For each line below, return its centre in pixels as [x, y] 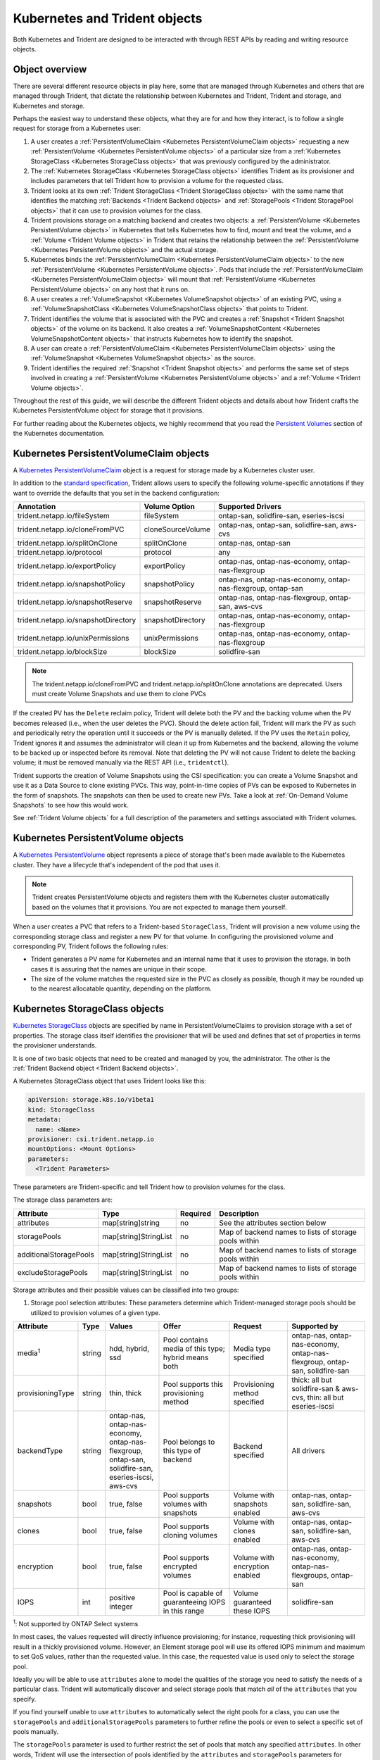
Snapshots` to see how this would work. [71, 805]
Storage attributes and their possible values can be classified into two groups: [126, 1290]
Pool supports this [193, 1384]
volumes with [185, 1504]
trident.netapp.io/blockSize [62, 652]
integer [121, 1607]
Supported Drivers [250, 507]
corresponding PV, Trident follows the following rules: [91, 946]
